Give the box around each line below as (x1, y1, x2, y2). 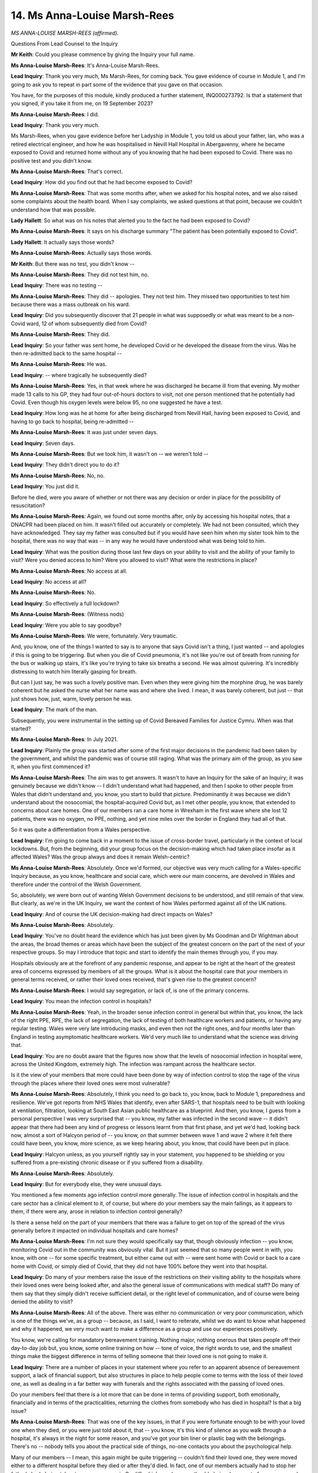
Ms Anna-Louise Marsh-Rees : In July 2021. (11, 736, 118, 743)
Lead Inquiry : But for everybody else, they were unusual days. (11, 1181, 163, 1188)
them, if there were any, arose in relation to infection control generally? (11, 1208, 183, 1215)
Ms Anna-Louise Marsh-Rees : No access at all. (11, 567, 128, 574)
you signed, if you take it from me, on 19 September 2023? (11, 100, 153, 107)
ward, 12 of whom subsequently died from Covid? (26, 320, 147, 327)
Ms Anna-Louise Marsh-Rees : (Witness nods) (11, 610, 124, 618)
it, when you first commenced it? (11, 763, 91, 770)
